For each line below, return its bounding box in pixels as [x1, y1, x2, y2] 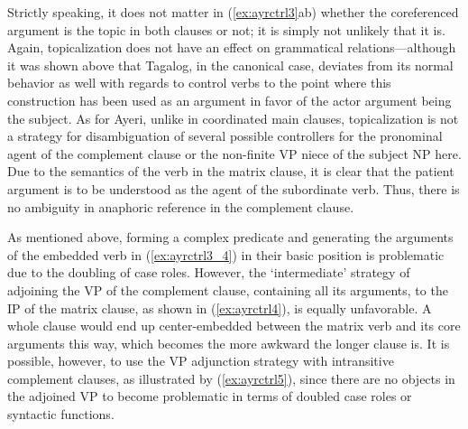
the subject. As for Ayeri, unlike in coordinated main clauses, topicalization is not [7, 108, 459, 127]
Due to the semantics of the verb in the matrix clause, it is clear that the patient [7, 162, 454, 181]
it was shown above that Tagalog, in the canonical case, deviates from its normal [7, 55, 454, 74]
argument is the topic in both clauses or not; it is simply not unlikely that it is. [7, 20, 445, 39]
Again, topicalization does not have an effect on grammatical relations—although [7, 38, 456, 57]
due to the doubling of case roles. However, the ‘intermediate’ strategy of [7, 263, 410, 282]
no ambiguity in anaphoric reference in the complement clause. [7, 197, 354, 216]
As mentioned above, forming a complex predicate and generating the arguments [7, 228, 454, 247]
